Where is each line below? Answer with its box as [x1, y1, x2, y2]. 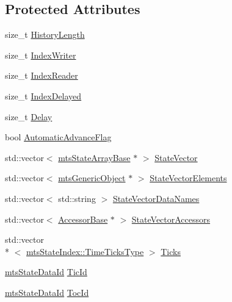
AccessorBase [58, 212, 108, 225]
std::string [58, 192, 96, 204]
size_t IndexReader [5, 69, 78, 82]
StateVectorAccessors [131, 212, 211, 225]
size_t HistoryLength [5, 28, 85, 41]
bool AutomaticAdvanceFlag [5, 131, 112, 143]
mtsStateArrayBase [58, 151, 131, 164]
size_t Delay [5, 110, 53, 123]
